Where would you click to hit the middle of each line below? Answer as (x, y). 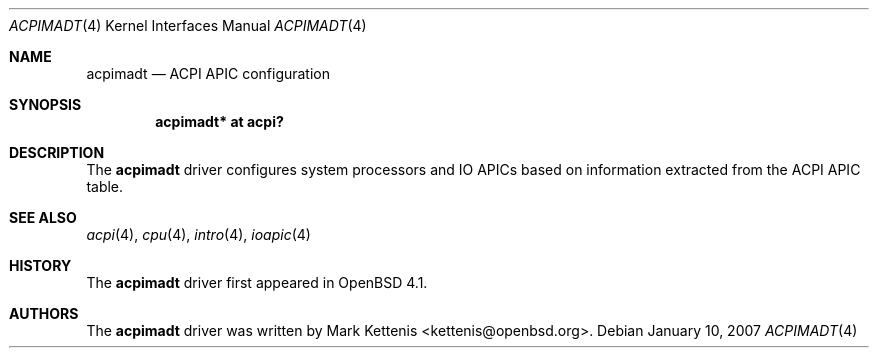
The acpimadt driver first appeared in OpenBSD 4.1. (257, 282)
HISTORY (40, 265)
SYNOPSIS (45, 104)
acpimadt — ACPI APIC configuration (208, 73)
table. (105, 186)
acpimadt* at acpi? (219, 121)
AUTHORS (44, 313)
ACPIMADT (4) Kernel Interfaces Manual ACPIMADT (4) (188, 25)
